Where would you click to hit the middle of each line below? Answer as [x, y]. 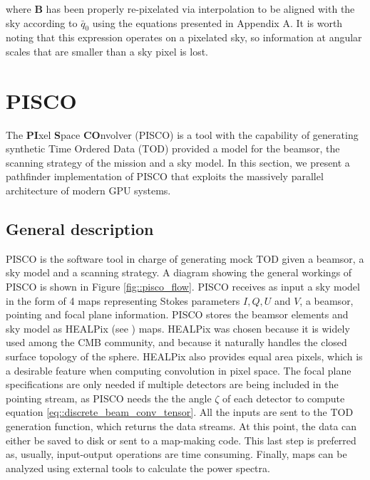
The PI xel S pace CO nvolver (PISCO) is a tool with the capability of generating [182, 134]
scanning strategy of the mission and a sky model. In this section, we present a [178, 162]
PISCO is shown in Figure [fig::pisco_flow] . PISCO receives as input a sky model [183, 287]
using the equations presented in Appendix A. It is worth [217, 22]
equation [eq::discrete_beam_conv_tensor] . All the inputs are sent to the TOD [180, 412]
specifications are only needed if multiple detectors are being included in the [172, 384]
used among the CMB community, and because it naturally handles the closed [176, 342]
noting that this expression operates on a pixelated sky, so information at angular [184, 37]
